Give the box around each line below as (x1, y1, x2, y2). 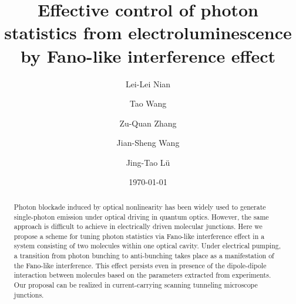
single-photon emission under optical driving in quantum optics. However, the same (14, 211, 269, 221)
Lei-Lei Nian (125, 77, 171, 90)
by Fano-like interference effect (20, 43, 275, 67)
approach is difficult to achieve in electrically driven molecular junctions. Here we (14, 221, 263, 231)
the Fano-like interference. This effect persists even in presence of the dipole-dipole (14, 260, 267, 270)
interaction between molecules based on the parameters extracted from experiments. (14, 270, 271, 280)
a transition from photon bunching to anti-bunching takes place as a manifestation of (14, 251, 274, 261)
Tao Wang (129, 97, 167, 110)
